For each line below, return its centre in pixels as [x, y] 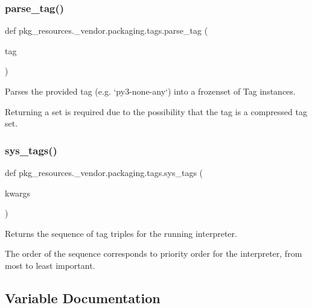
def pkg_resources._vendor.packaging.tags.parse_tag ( [107, 30]
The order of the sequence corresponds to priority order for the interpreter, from [154, 253]
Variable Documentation [83, 297]
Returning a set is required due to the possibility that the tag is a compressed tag [156, 111]
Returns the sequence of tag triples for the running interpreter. [121, 233]
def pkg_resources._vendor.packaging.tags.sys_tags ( [104, 172]
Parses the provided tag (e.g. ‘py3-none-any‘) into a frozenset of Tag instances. [150, 91]
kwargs [18, 193]
